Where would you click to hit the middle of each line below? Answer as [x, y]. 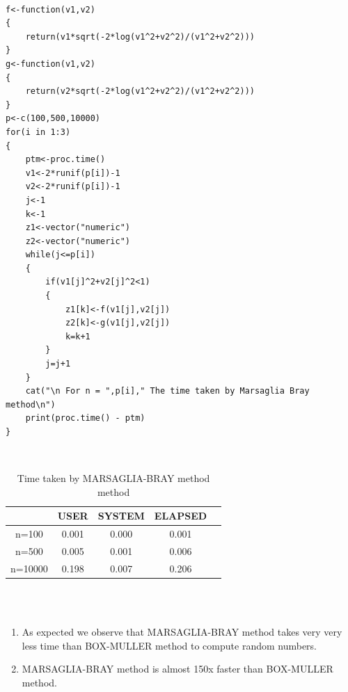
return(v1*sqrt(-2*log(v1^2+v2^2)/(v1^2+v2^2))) [140, 37]
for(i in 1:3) [38, 132]
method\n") [31, 404]
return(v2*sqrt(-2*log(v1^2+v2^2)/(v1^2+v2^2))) [140, 91]
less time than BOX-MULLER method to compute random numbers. [169, 645]
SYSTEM [121, 516]
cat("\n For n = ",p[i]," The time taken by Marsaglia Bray [167, 391]
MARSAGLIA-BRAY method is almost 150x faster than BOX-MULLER [177, 669]
